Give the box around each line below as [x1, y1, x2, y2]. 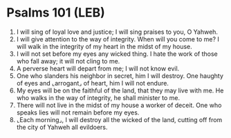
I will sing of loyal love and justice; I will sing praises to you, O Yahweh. [16, 28, 219, 36]
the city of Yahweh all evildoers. [16, 123, 108, 131]
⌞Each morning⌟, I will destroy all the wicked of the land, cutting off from [16, 115, 223, 124]
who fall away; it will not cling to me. [16, 57, 120, 65]
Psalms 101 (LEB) [6, 5, 105, 21]
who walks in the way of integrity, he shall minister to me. [16, 93, 181, 101]
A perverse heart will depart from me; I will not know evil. [16, 64, 180, 72]
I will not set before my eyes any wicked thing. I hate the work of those [16, 50, 219, 58]
